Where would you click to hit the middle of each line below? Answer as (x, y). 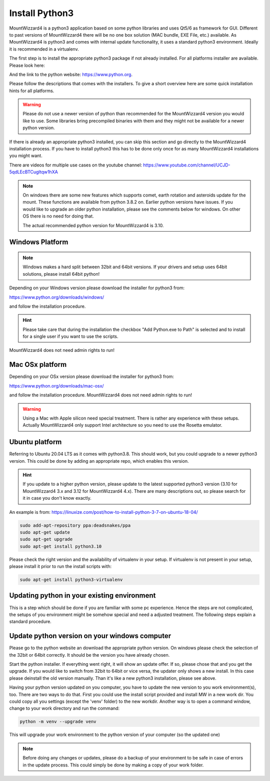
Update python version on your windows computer (90, 636)
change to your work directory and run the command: (64, 708)
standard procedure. (30, 622)
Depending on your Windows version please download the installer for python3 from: (97, 288)
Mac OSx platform (38, 365)
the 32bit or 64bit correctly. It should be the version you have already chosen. (89, 655)
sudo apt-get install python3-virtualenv (71, 580)
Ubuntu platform (35, 442)
